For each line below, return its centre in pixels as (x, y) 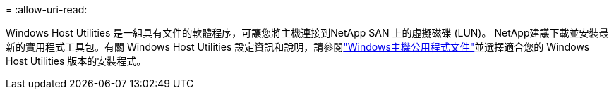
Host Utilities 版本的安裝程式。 (76, 61)
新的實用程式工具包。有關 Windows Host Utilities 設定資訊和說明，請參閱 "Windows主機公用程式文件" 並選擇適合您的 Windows (298, 47)
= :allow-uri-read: (47, 9)
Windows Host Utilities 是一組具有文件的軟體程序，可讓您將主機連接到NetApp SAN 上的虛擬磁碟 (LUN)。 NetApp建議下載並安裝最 (307, 33)
